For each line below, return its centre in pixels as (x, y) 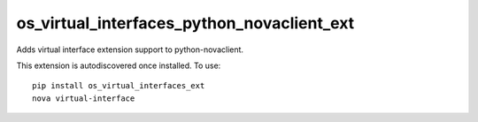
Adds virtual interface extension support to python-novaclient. (130, 50)
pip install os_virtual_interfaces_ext (119, 86)
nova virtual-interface (84, 98)
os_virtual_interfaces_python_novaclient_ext (185, 23)
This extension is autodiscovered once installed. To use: (119, 65)
